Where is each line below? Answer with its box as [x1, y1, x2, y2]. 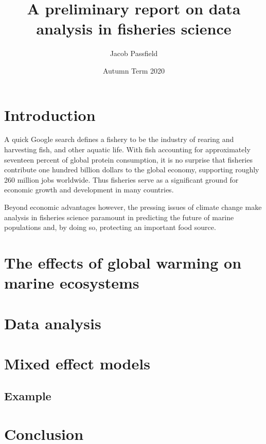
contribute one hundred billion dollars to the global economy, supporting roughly [4, 164, 259, 175]
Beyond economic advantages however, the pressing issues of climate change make [4, 202, 262, 212]
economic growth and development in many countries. [4, 184, 174, 195]
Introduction [4, 104, 96, 125]
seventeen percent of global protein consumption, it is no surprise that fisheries [4, 154, 253, 165]
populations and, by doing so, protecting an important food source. [4, 222, 216, 233]
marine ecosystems [4, 272, 139, 293]
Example [4, 388, 51, 404]
